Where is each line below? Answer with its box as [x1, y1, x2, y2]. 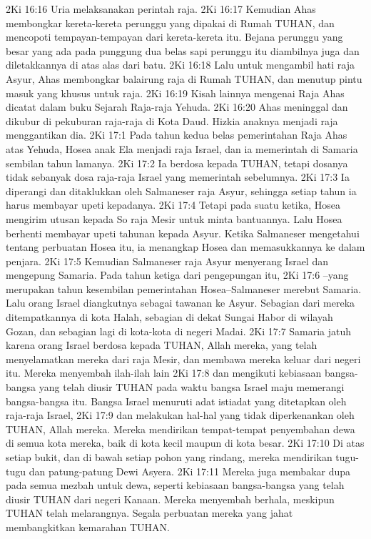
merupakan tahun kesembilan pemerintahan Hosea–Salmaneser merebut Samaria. [6, 281, 362, 296]
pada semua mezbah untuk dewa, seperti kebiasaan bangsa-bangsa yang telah [6, 478, 345, 493]
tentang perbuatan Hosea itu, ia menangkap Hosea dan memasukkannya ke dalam [6, 239, 365, 254]
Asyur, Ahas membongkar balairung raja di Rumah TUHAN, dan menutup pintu [6, 71, 362, 86]
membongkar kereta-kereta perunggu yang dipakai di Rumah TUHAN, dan [6, 15, 335, 30]
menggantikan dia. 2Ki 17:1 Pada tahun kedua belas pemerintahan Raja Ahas [6, 127, 347, 142]
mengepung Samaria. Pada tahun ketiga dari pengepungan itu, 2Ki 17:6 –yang [6, 267, 349, 282]
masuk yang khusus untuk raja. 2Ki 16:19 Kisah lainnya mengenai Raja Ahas [6, 85, 345, 100]
